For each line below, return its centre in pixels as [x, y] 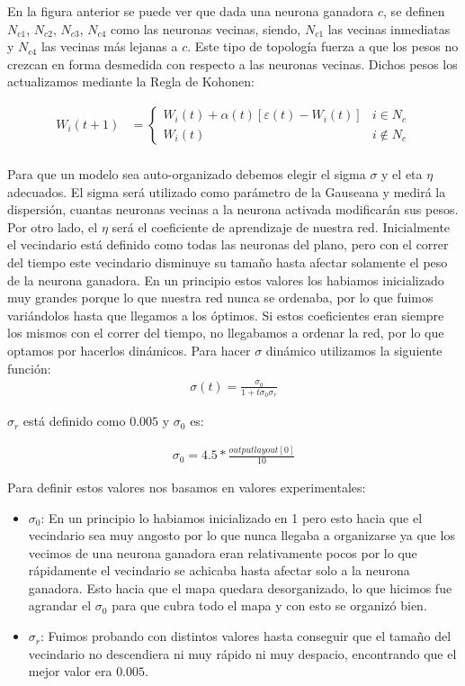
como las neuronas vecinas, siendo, [206, 28]
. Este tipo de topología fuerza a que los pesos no [323, 46]
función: [29, 368]
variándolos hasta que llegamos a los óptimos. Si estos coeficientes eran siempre [226, 315]
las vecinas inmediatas [389, 28]
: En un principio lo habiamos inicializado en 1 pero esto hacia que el [232, 517]
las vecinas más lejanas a [109, 46]
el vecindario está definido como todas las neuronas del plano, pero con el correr [228, 244]
